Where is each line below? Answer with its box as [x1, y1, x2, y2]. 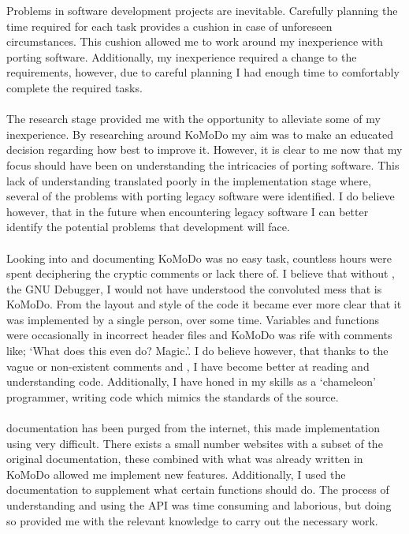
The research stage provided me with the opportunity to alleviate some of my [6, 110, 381, 127]
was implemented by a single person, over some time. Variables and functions [6, 311, 380, 327]
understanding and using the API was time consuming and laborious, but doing [6, 497, 392, 513]
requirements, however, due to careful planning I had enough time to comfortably [6, 64, 400, 80]
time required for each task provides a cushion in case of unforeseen [6, 17, 333, 34]
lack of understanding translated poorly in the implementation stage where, [6, 172, 371, 189]
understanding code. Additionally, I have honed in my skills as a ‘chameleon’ [6, 373, 376, 390]
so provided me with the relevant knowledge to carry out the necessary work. [6, 512, 378, 528]
